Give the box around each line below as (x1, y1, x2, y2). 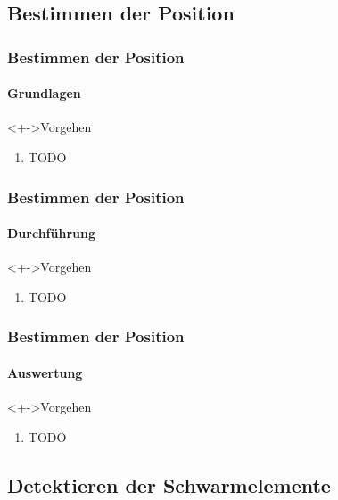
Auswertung (7, 363, 83, 381)
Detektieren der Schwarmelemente (7, 471, 331, 498)
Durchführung (7, 224, 95, 242)
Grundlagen (7, 84, 81, 102)
